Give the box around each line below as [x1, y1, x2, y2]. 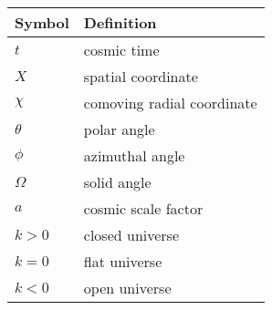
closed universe [83, 224, 180, 245]
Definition [83, 12, 157, 33]
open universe [83, 277, 172, 298]
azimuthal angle [83, 145, 185, 166]
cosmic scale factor [83, 198, 204, 219]
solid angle [83, 171, 152, 192]
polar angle [83, 119, 155, 139]
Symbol [15, 12, 69, 33]
